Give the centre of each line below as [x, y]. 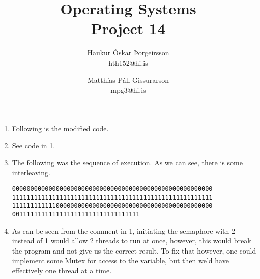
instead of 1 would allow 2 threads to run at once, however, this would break [132, 241]
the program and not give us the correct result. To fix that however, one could [134, 250]
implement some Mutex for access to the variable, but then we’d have [120, 260]
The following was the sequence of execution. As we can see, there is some [127, 162]
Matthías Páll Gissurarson [128, 80]
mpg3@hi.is [128, 90]
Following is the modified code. [60, 128]
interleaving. [31, 172]
